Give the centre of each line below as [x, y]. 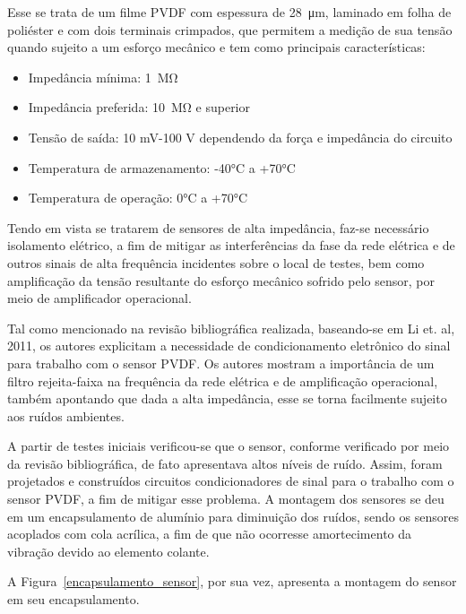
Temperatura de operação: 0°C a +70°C [138, 198]
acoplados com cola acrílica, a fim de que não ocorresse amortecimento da [210, 534]
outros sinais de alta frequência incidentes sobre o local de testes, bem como [216, 262]
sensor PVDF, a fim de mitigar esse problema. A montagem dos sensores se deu [226, 499]
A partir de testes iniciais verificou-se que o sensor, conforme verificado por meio [229, 446]
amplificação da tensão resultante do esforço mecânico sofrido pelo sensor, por [221, 280]
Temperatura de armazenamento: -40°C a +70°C [162, 167]
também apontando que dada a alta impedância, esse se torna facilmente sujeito [227, 398]
